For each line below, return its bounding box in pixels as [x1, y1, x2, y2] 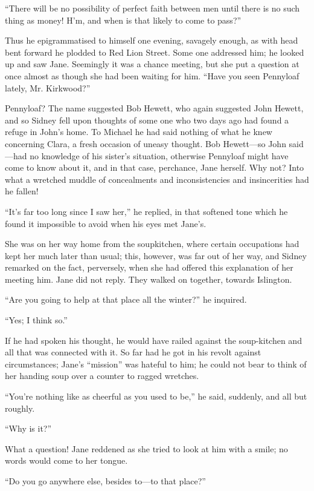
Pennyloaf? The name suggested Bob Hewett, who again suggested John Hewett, [5, 102, 304, 114]
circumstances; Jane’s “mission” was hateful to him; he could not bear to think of [5, 357, 307, 370]
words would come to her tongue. [5, 454, 128, 467]
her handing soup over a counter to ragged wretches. [5, 369, 199, 382]
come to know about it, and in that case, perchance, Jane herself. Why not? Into [5, 161, 304, 174]
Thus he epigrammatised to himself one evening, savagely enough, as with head [5, 34, 298, 47]
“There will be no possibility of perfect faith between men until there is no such [5, 2, 300, 14]
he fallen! [5, 185, 39, 197]
